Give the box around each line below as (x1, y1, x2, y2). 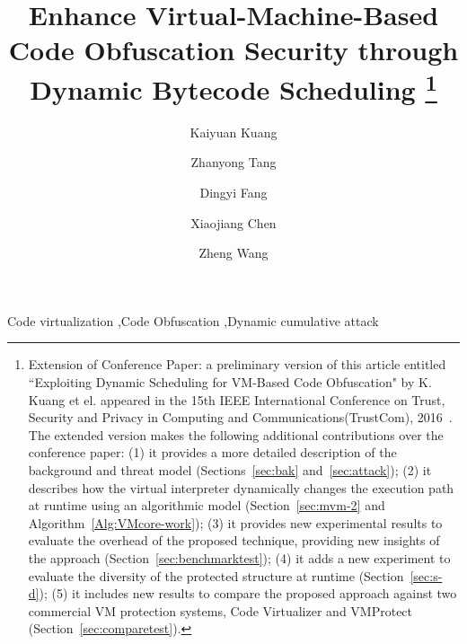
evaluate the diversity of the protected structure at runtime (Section (28, 566, 404, 585)
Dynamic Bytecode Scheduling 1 (30, 66, 437, 107)
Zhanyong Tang (190, 153, 277, 172)
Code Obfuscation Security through (8, 31, 459, 68)
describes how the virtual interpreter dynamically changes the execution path (28, 478, 454, 497)
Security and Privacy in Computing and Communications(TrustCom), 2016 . (28, 408, 453, 427)
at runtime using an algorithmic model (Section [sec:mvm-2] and (28, 496, 385, 515)
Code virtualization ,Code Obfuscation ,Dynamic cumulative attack (7, 311, 379, 330)
